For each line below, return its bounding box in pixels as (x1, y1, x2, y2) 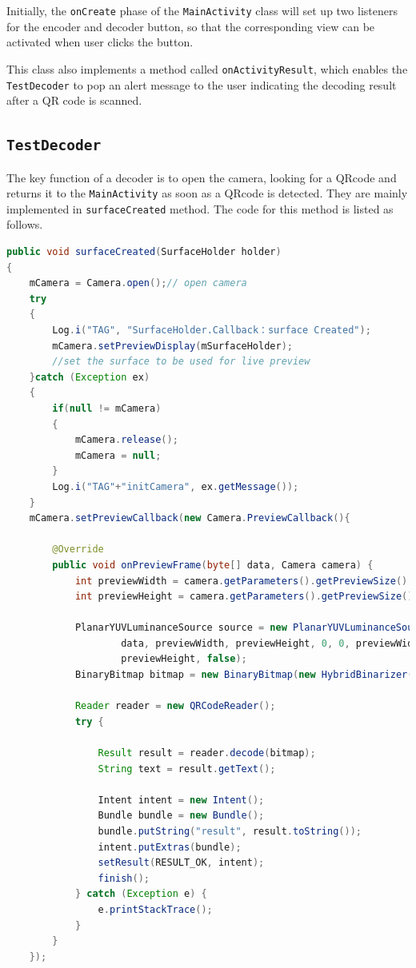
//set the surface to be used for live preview (52, 356, 310, 368)
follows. (6, 216, 43, 233)
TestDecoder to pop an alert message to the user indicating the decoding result (6, 76, 397, 93)
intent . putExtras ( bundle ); (98, 841, 242, 853)
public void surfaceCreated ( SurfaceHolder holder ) (6, 246, 282, 258)
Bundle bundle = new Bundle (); (98, 810, 265, 822)
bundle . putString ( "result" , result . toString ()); (98, 826, 362, 837)
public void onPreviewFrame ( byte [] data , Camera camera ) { (52, 559, 374, 571)
